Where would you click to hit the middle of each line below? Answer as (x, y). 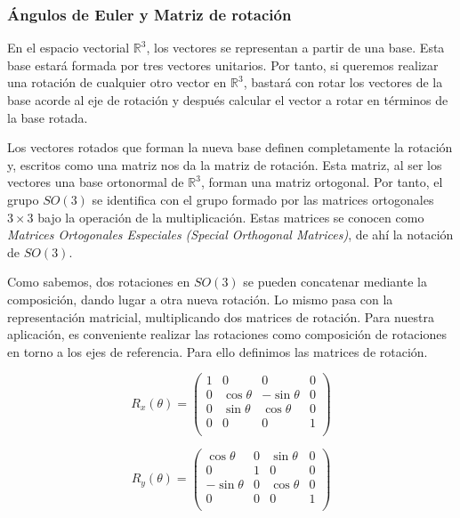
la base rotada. (48, 117)
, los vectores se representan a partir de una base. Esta (295, 48)
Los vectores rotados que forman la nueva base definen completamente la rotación (230, 147)
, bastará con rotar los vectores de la (343, 82)
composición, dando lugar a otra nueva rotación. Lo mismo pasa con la (200, 299)
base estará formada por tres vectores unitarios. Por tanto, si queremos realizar (223, 65)
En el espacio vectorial (69, 48)
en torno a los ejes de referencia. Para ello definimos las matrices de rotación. (218, 351)
